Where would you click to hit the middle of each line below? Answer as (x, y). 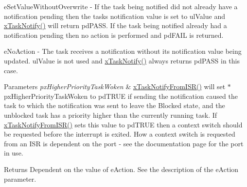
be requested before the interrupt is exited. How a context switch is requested (120, 134)
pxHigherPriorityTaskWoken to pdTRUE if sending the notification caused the (121, 96)
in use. (14, 153)
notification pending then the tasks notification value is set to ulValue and (115, 16)
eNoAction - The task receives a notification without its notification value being (123, 51)
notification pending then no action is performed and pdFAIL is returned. (114, 35)
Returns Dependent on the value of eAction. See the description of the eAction (121, 169)
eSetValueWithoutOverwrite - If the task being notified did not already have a (121, 6)
